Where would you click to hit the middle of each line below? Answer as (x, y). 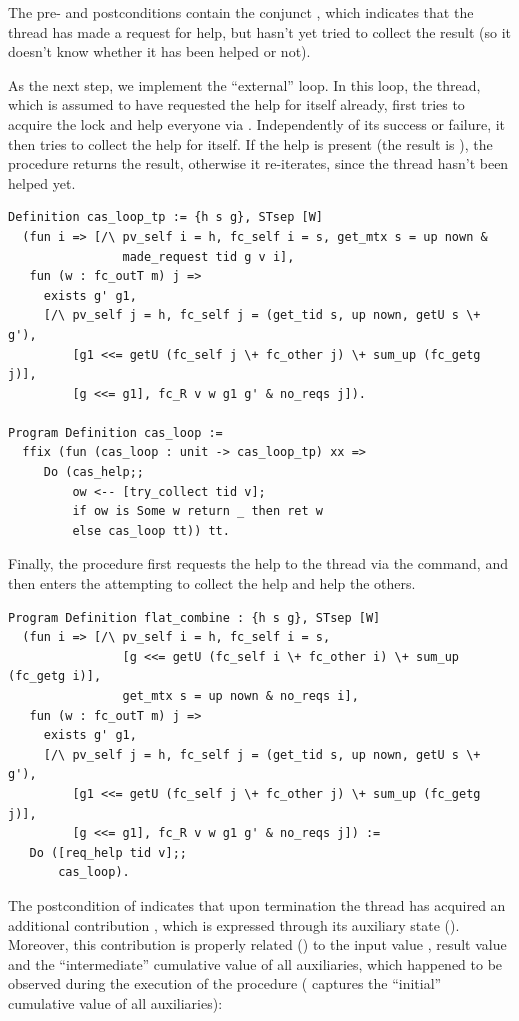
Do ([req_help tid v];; (108, 852)
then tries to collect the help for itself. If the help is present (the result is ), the (250, 143)
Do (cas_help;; (94, 472)
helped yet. (42, 182)
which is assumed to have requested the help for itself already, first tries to (236, 104)
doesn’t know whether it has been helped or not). (159, 51)
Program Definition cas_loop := (115, 432)
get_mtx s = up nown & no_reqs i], (240, 696)
